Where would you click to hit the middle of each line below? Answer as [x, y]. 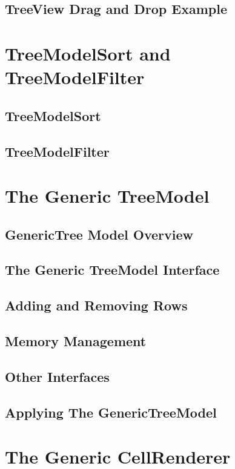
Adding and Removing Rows [96, 305]
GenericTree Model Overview [99, 234]
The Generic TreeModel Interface [112, 270]
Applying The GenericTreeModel [111, 412]
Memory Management [76, 341]
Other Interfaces [57, 376]
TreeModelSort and [88, 53]
